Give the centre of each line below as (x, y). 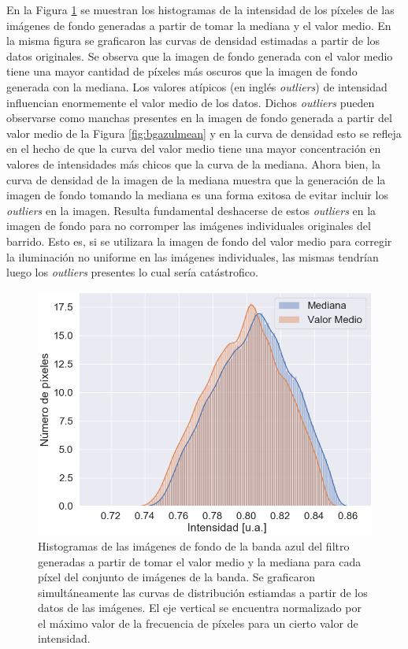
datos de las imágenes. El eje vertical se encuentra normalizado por (200, 608)
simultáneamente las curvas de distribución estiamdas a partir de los (203, 592)
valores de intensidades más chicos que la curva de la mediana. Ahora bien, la (193, 163)
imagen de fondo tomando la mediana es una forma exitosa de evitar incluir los (197, 195)
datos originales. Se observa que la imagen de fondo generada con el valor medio (200, 56)
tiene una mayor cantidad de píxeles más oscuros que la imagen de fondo (182, 71)
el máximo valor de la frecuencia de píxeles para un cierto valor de (198, 623)
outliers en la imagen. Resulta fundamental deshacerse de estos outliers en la (191, 210)
